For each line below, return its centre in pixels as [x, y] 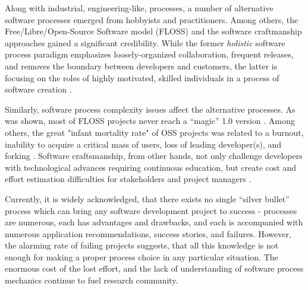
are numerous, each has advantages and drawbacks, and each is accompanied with [154, 222]
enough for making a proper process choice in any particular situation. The [142, 256]
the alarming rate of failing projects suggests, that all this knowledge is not [142, 245]
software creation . [38, 89]
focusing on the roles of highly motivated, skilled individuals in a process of [142, 77]
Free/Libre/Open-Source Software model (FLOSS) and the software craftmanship [153, 31]
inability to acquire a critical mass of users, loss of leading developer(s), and [143, 144]
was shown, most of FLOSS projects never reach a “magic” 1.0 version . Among [150, 121]
